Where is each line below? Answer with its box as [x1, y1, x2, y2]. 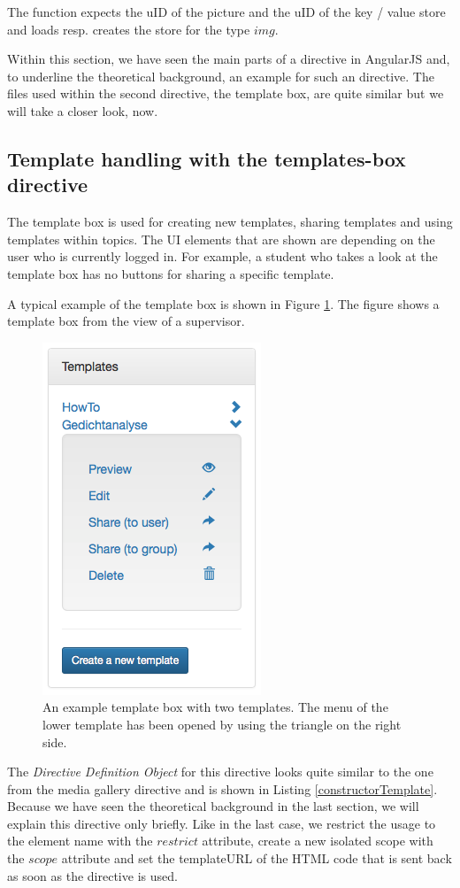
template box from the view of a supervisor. [7, 312, 245, 330]
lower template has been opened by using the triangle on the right [42, 714, 402, 733]
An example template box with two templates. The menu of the [42, 698, 388, 716]
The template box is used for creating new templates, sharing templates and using [7, 212, 453, 231]
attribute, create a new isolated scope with [202, 831, 433, 850]
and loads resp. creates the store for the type [7, 19, 250, 38]
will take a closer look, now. [7, 101, 158, 120]
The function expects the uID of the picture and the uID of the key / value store [7, 3, 446, 20]
